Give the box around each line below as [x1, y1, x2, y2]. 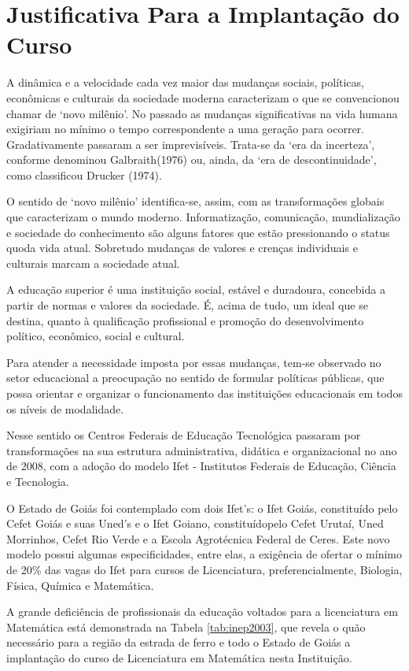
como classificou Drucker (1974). [6, 166, 162, 183]
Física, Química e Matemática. [6, 576, 154, 593]
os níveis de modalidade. [6, 400, 124, 417]
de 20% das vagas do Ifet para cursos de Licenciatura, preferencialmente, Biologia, [6, 561, 403, 577]
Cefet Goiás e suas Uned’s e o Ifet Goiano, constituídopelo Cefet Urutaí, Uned [6, 515, 384, 532]
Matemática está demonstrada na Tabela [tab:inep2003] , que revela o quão [6, 618, 366, 635]
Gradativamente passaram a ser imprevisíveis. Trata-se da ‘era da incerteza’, [6, 135, 375, 152]
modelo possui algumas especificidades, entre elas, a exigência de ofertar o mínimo [6, 546, 402, 562]
